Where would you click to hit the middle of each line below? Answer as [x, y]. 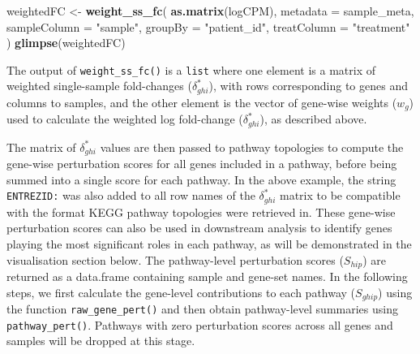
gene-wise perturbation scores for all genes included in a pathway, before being [202, 164]
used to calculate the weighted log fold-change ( [125, 119]
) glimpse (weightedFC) [66, 43]
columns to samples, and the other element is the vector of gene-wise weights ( [202, 102]
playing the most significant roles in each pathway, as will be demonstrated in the [209, 244]
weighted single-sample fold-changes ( [99, 86]
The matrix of [41, 147]
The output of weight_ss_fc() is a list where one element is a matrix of [191, 69]
